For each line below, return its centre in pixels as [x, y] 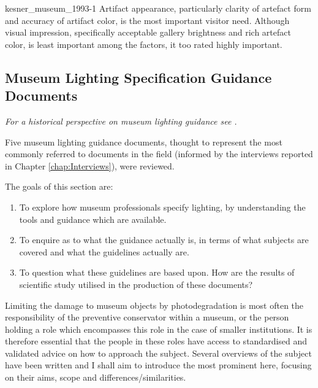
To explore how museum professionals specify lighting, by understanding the [162, 207]
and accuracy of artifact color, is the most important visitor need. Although [147, 20]
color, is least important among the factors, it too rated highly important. [144, 44]
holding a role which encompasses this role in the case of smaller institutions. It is [159, 329]
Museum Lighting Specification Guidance [138, 77]
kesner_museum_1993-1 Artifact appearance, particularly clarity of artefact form [158, 8]
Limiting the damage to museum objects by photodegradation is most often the [154, 305]
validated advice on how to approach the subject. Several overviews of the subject [158, 353]
